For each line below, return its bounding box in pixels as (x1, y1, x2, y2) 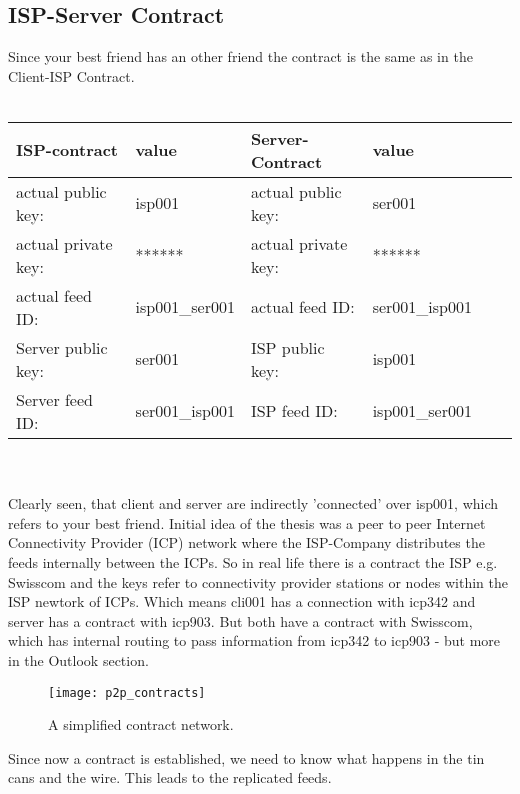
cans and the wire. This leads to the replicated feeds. (8, 767, 332, 788)
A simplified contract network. (48, 714, 234, 735)
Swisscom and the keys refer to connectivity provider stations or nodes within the (8, 571, 508, 592)
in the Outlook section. (8, 649, 149, 670)
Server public (16, 335, 108, 359)
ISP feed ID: (250, 399, 338, 423)
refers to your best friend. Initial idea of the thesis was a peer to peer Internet (8, 512, 486, 533)
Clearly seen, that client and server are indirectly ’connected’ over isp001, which (8, 493, 499, 514)
